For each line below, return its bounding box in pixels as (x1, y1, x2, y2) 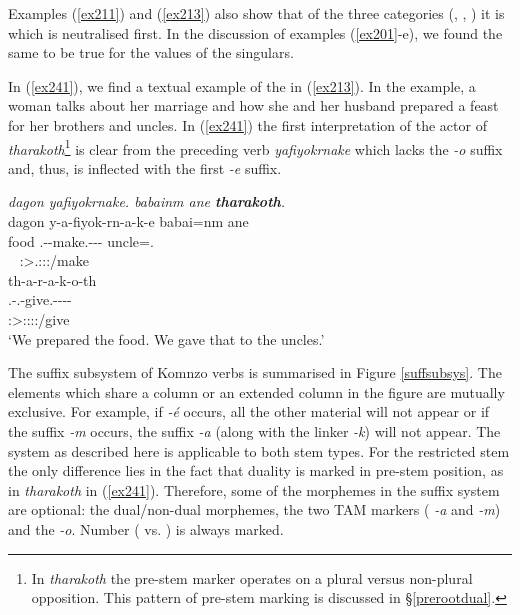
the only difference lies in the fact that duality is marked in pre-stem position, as (8, 460, 504, 481)
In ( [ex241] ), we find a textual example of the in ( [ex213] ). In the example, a (8, 75, 476, 96)
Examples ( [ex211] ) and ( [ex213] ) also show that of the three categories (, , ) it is (8, 3, 505, 23)
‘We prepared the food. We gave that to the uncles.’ (8, 328, 325, 349)
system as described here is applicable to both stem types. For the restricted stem (8, 440, 510, 461)
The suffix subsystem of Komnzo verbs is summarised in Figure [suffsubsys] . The (8, 362, 502, 383)
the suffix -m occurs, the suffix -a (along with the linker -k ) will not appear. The (8, 420, 501, 441)
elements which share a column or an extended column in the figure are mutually (8, 381, 505, 402)
